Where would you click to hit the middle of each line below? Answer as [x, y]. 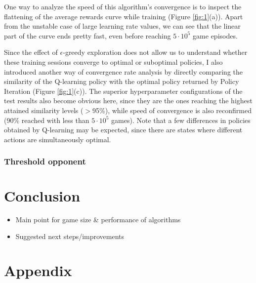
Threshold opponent [45, 161]
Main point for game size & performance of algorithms [98, 220]
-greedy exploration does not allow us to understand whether [155, 52]
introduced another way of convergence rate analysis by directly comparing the [123, 71]
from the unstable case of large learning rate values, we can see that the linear [122, 26]
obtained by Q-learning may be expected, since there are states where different [123, 130]
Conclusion [42, 196]
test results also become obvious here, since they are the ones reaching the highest [128, 101]
